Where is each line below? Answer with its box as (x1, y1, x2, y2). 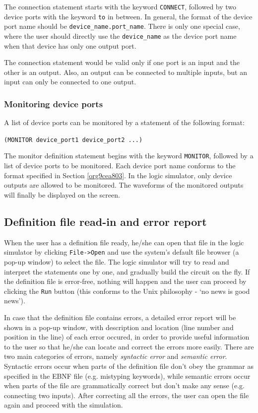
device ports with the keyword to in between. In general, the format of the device (4, 11, 253, 21)
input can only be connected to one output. (4, 76, 136, 87)
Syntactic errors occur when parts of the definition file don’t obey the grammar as (4, 360, 254, 371)
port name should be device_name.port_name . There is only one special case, (4, 21, 240, 31)
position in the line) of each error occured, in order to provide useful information (4, 332, 250, 342)
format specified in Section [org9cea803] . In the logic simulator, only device (4, 170, 232, 180)
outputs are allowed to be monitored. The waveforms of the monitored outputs (4, 180, 244, 190)
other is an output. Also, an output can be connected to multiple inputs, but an (4, 67, 247, 77)
